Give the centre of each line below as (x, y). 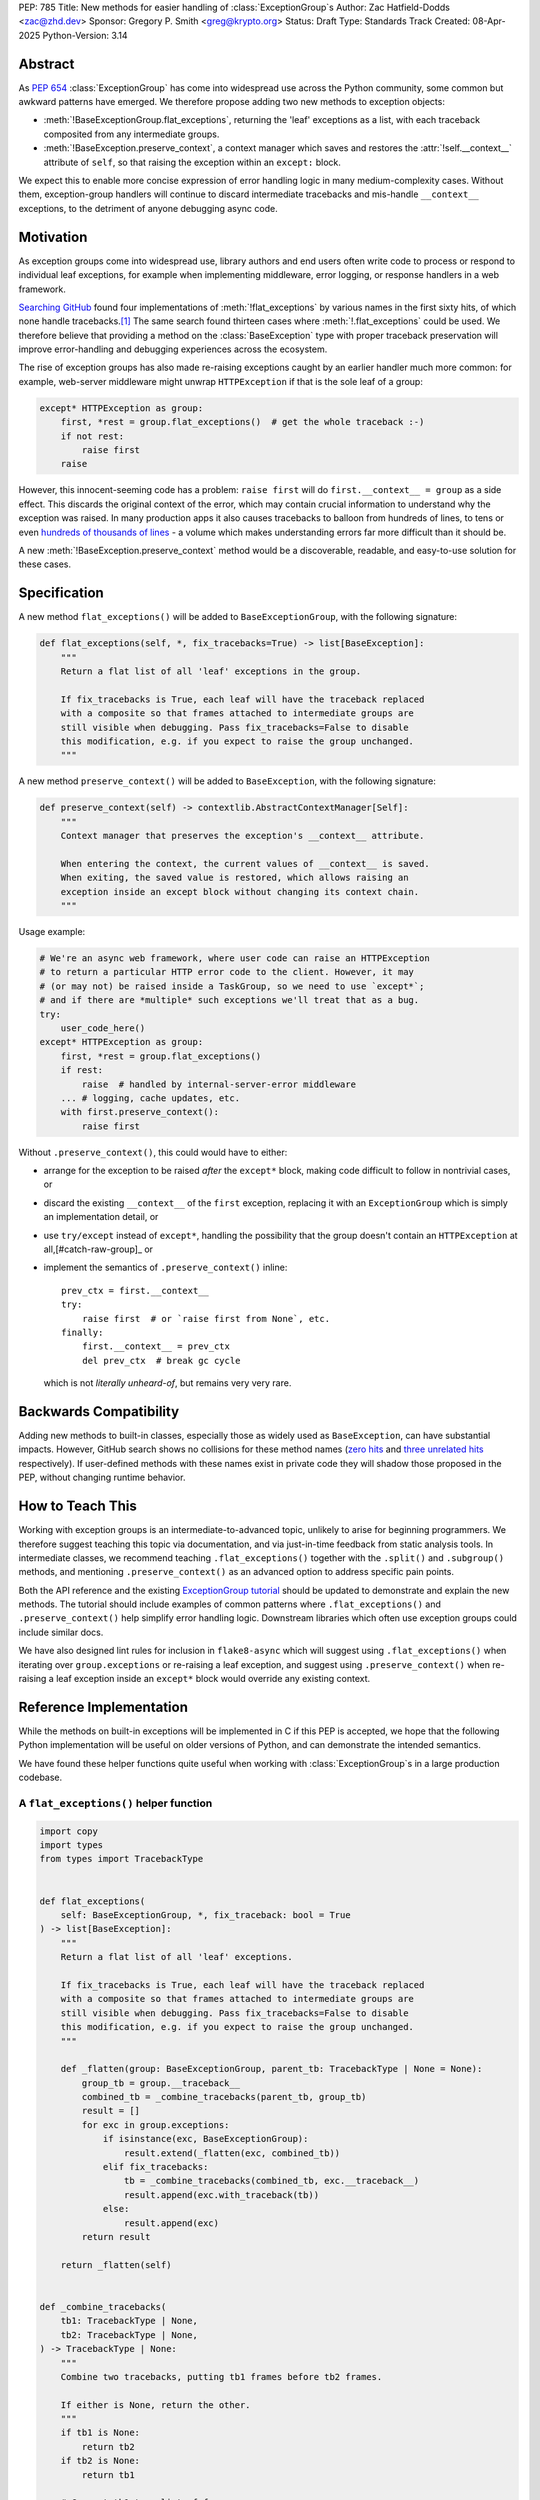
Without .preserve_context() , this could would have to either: (153, 1152)
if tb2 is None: (100, 2461)
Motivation (53, 236)
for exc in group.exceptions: (155, 2124)
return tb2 (108, 2446)
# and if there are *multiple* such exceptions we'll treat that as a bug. (229, 1000)
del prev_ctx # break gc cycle (161, 1360)
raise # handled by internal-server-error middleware (219, 1084)
